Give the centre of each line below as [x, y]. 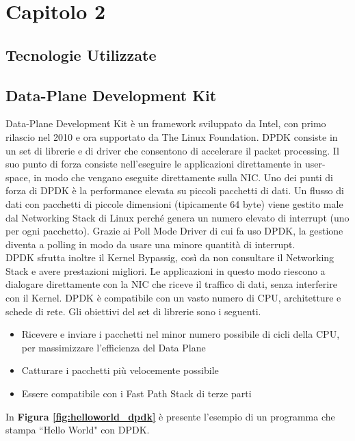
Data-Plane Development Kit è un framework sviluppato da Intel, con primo [166, 123]
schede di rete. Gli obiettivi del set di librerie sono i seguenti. [133, 311]
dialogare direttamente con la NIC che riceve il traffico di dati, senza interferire [171, 284]
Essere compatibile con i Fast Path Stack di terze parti [136, 393]
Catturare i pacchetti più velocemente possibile [120, 370]
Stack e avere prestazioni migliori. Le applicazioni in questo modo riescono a [166, 270]
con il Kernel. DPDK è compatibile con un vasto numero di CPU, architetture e [173, 298]
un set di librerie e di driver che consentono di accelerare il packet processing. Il [172, 150]
